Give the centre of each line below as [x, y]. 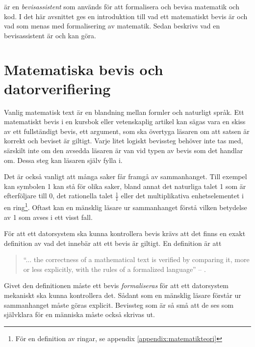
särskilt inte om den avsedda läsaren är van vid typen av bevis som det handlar [124, 150]
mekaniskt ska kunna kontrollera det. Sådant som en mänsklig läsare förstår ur [123, 295]
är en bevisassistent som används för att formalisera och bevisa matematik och [122, 6]
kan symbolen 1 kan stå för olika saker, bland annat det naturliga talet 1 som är [125, 186]
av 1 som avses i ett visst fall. [48, 217]
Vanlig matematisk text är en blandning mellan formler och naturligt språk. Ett [124, 112]
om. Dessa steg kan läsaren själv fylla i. [63, 160]
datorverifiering [57, 88]
